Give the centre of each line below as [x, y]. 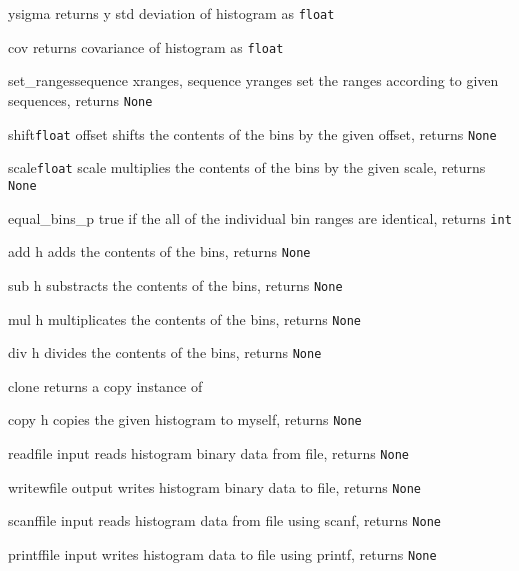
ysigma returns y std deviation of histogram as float [171, 13]
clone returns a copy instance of [105, 385]
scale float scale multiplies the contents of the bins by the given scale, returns [247, 167]
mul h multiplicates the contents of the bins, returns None [184, 318]
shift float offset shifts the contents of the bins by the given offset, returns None [252, 133]
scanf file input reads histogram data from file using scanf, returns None [224, 520]
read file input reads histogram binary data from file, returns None [208, 453]
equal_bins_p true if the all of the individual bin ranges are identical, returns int [260, 217]
